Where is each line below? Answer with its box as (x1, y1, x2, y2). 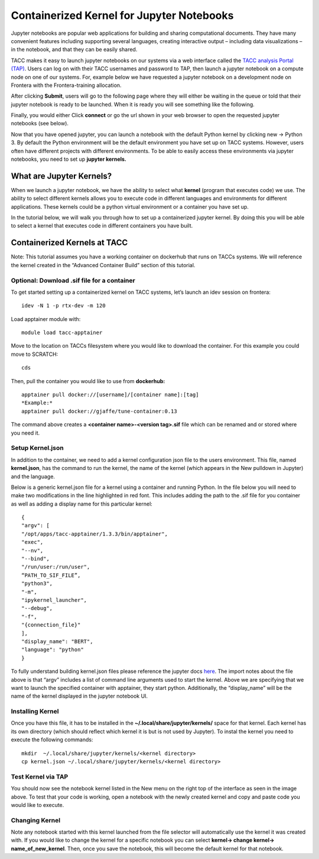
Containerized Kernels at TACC (11, 238, 128, 248)
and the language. (11, 473, 56, 480)
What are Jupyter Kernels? (11, 171, 112, 181)
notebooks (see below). (11, 120, 69, 127)
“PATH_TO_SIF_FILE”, (21, 572, 81, 579)
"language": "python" (21, 646, 84, 653)
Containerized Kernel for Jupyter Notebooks (11, 9, 234, 22)
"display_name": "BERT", (21, 638, 93, 644)
